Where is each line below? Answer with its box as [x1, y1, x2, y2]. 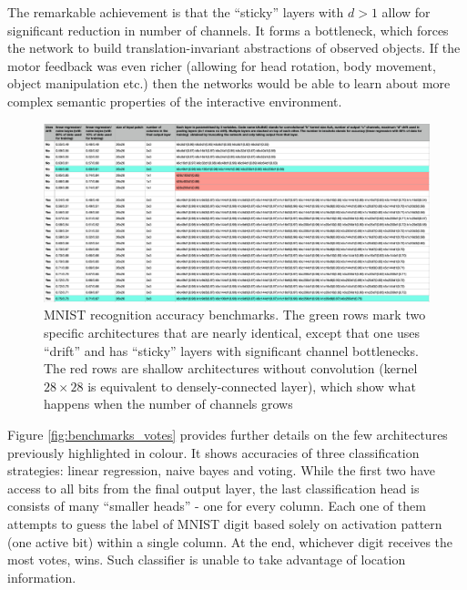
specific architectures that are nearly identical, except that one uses [44, 323, 421, 342]
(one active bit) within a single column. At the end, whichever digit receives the [7, 532, 453, 551]
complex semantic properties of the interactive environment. [7, 91, 342, 110]
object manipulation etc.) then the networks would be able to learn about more [7, 74, 451, 93]
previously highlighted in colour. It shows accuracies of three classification [7, 442, 420, 462]
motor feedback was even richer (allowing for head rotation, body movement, [7, 56, 436, 75]
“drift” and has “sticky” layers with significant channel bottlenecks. [44, 341, 419, 360]
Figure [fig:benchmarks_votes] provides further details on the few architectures [7, 424, 448, 443]
